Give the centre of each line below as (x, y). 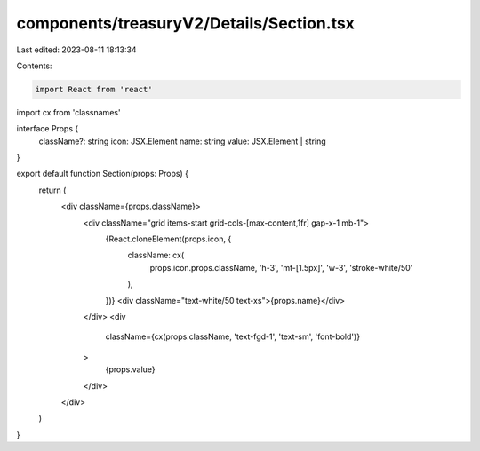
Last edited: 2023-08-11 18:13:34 (76, 50)
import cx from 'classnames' (68, 112)
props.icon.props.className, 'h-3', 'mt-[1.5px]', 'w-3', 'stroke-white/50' (281, 267)
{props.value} (130, 369)
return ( (52, 190)
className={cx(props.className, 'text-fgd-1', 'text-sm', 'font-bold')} (232, 336)
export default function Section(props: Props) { (102, 174)
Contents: (34, 66)
